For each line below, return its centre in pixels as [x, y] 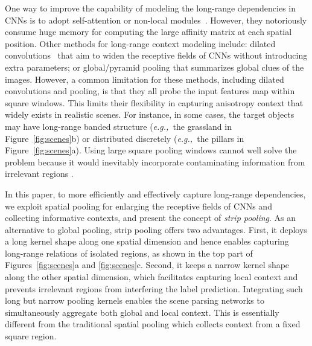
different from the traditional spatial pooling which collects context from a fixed [153, 324]
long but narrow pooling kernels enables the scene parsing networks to [135, 300]
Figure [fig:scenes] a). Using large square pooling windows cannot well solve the [151, 150]
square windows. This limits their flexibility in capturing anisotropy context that [154, 102]
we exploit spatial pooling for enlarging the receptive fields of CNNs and [138, 206]
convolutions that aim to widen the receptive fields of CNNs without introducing [156, 55]
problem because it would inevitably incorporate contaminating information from [155, 162]
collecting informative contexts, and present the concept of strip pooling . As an [151, 218]
